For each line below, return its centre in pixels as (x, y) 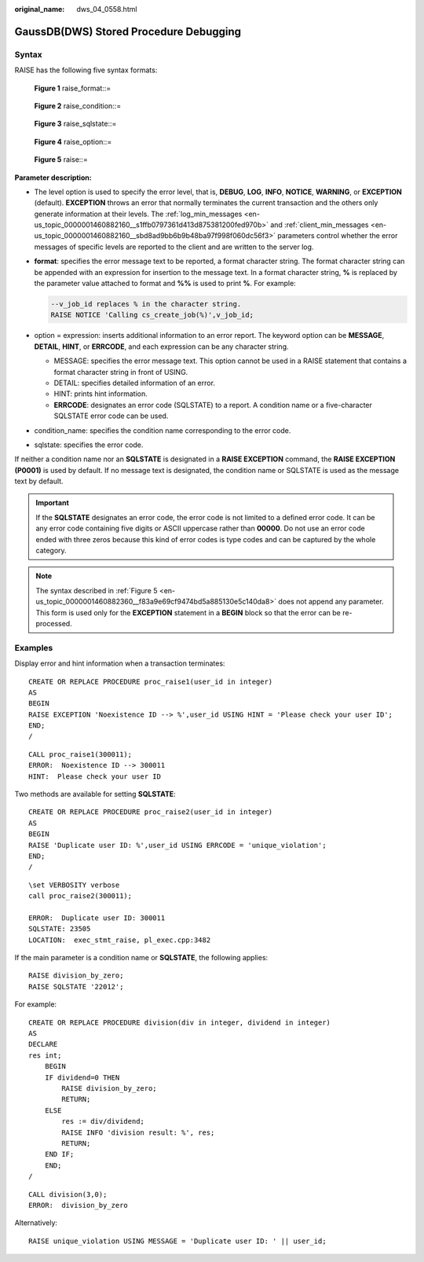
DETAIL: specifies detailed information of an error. (135, 383)
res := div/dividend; (103, 1121)
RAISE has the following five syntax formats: (86, 70)
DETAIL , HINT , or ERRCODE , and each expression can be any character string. (162, 347)
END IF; (59, 1154)
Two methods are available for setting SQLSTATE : (95, 794)
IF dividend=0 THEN (82, 1077)
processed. (54, 623)
